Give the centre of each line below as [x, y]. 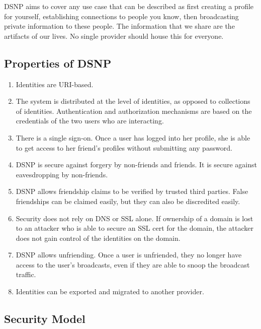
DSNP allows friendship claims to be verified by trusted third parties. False [132, 191]
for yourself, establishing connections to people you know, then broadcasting [121, 16]
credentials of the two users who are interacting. [90, 121]
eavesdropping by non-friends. [62, 174]
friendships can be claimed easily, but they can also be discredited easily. [128, 201]
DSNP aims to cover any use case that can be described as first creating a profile [129, 6]
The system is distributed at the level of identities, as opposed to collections [133, 101]
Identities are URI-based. [55, 84]
